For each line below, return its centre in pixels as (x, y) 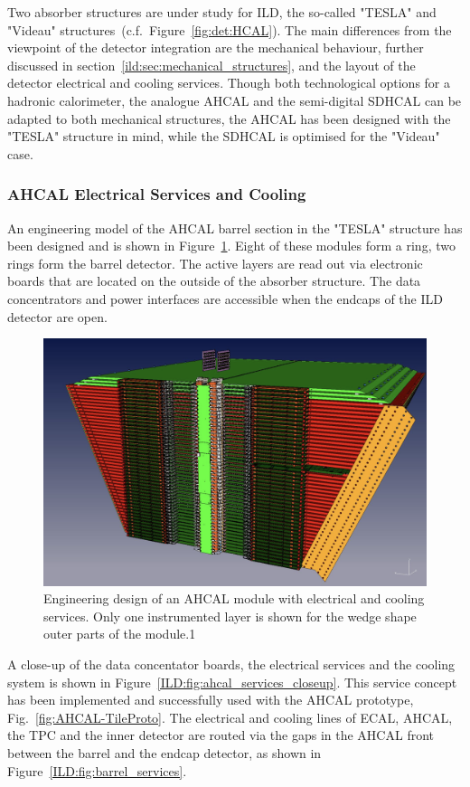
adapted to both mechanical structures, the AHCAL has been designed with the (229, 118)
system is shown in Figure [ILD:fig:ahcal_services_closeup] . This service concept (232, 682)
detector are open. (57, 316)
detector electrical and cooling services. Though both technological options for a (229, 83)
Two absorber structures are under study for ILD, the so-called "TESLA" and (222, 12)
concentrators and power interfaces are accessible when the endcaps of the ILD (225, 298)
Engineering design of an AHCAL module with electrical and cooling (234, 598)
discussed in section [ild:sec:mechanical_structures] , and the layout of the (211, 65)
